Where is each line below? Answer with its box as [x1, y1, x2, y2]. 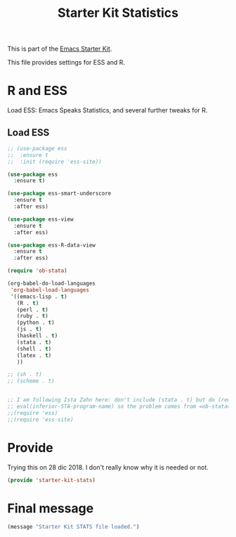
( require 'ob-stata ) [7, 267, 68, 275]
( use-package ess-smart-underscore [7, 190, 112, 198]
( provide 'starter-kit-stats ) [7, 477, 96, 484]
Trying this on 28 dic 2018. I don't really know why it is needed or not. [7, 462, 209, 472]
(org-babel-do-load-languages [7, 280, 96, 287]
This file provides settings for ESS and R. [7, 58, 125, 67]
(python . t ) [16, 319, 55, 326]
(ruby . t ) [16, 313, 49, 320]
